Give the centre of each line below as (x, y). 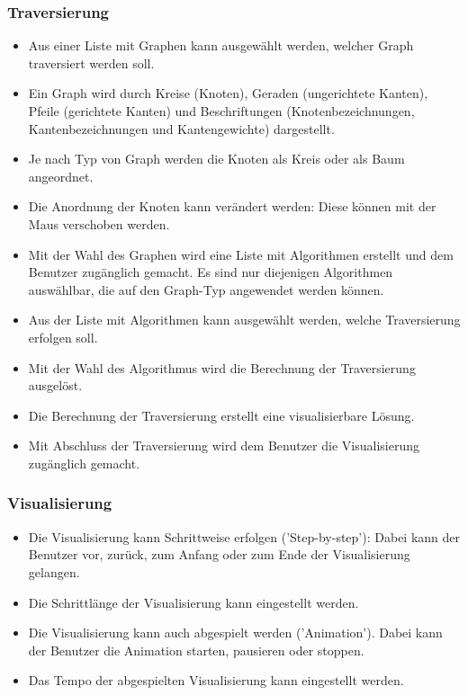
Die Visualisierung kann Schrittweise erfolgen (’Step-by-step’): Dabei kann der (244, 536)
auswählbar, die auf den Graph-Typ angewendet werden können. (206, 289)
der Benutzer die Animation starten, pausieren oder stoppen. (196, 650)
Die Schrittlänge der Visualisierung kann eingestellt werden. (193, 602)
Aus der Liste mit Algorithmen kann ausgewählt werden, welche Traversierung (244, 320)
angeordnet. (61, 176)
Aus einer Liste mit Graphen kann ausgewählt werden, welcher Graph (221, 45)
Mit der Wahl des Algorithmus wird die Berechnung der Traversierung (222, 367)
